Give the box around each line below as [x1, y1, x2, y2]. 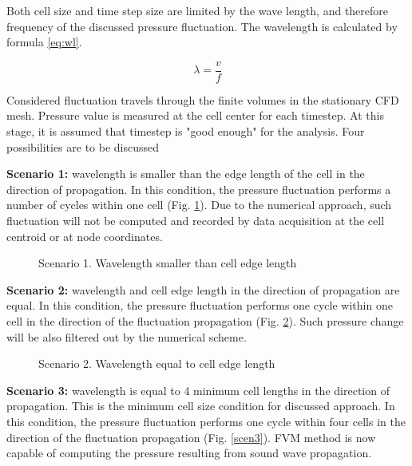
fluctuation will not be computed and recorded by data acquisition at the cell [6, 212, 385, 228]
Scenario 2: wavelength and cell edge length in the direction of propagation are [6, 281, 400, 298]
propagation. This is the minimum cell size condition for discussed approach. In [6, 397, 395, 414]
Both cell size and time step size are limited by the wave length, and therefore [6, 2, 389, 18]
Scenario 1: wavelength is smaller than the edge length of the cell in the [6, 165, 365, 182]
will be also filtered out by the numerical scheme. [6, 328, 247, 345]
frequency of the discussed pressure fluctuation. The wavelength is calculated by [6, 18, 398, 34]
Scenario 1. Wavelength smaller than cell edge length [38, 255, 297, 271]
